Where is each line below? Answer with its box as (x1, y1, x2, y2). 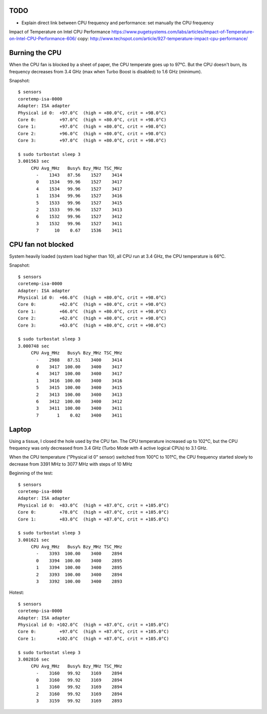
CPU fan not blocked (9, 240, 74, 248)
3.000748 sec (18, 343, 49, 349)
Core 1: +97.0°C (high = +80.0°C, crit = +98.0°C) (18, 124, 167, 130)
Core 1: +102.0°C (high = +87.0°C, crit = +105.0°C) (18, 636, 169, 641)
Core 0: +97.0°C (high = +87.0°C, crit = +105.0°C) (18, 629, 169, 634)
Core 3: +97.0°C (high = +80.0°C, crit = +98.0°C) (18, 138, 167, 143)
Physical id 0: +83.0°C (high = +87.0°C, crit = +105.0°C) (18, 502, 169, 508)
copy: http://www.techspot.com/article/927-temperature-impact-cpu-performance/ (77, 36, 248, 42)
